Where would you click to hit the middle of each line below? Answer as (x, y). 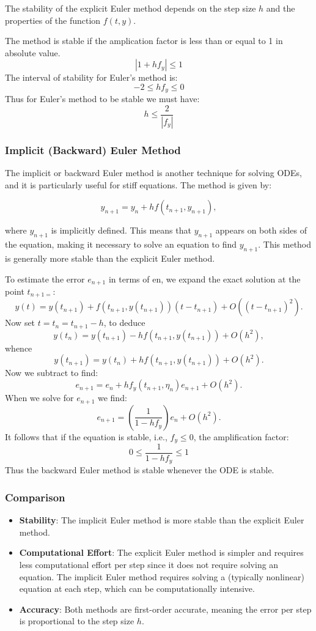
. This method (285, 244)
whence (19, 348)
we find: (112, 398)
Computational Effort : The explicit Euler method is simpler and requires (161, 552)
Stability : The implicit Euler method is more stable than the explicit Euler (162, 520)
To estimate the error (45, 279)
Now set (20, 323)
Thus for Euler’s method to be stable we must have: (102, 99)
